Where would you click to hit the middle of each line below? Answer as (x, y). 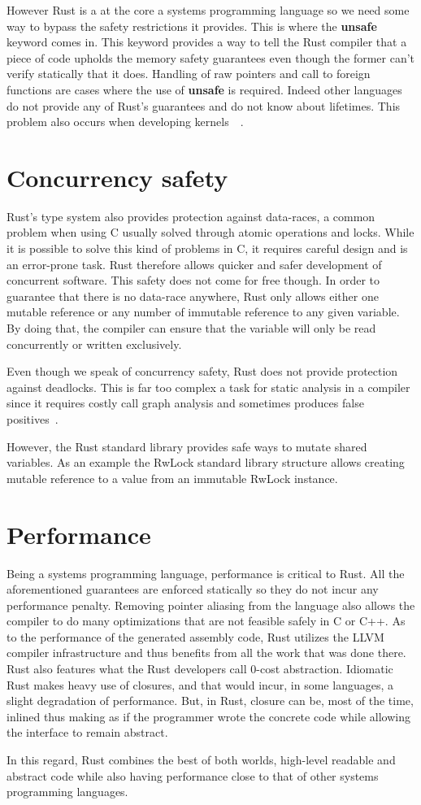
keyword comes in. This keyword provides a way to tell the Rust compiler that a (207, 42)
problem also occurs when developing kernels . (125, 122)
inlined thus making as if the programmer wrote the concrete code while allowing (208, 716)
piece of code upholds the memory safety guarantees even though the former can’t (211, 57)
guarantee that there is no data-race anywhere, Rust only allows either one (193, 296)
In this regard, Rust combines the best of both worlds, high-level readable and (201, 760)
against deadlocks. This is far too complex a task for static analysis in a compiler (208, 387)
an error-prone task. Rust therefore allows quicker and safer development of (194, 264)
